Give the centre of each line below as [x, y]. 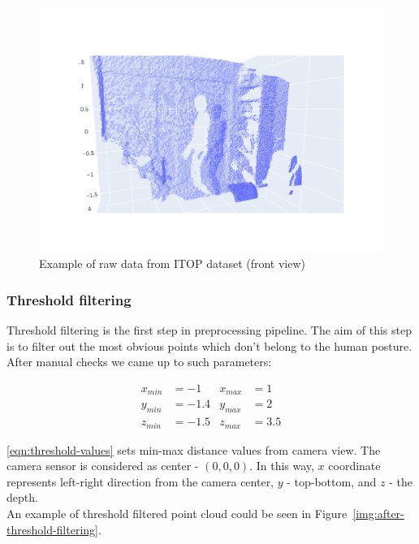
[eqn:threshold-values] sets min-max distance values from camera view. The [194, 449]
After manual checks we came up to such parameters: [139, 362]
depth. [22, 497]
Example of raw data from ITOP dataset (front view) [173, 263]
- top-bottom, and [332, 481]
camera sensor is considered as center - [103, 466]
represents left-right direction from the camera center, [140, 481]
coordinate [354, 466]
